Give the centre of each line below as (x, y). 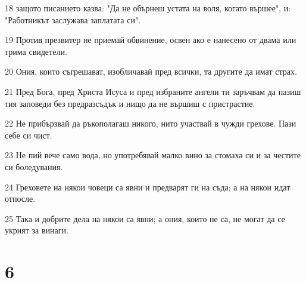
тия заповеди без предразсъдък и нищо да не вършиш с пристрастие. (130, 103)
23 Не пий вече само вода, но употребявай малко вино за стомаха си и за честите (153, 155)
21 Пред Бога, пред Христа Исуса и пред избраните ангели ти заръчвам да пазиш (153, 91)
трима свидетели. (36, 51)
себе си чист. (29, 135)
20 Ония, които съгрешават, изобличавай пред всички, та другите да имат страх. (151, 71)
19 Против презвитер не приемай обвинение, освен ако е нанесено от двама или (151, 40)
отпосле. (20, 199)
